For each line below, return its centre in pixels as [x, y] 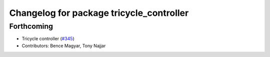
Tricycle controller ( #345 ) [48, 39]
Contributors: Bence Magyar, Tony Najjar [64, 46]
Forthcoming [31, 26]
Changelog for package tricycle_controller [99, 13]
